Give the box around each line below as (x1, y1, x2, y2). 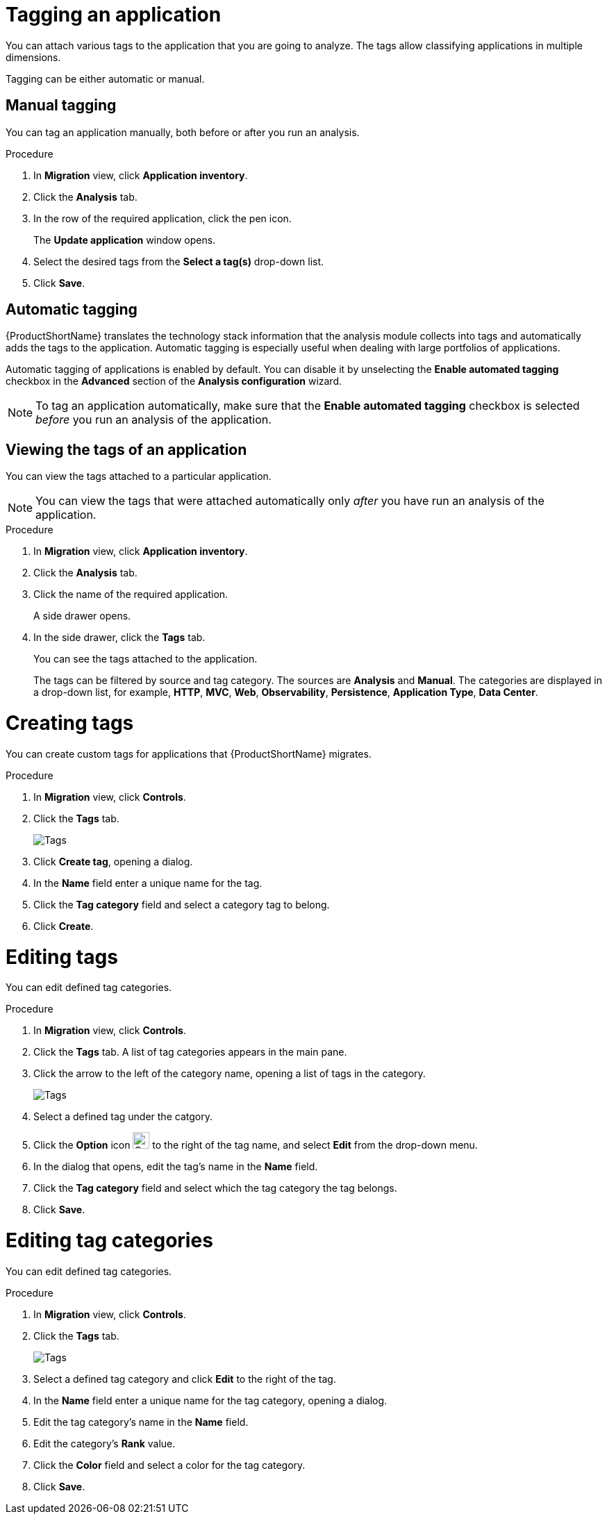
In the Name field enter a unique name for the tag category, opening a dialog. (33, 1394, 388, 1406)
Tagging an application (6, 3, 222, 26)
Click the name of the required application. (33, 588, 228, 601)
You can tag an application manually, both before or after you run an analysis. (6, 126, 360, 138)
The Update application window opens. (33, 233, 216, 246)
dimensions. (6, 51, 61, 63)
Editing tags (6, 945, 118, 969)
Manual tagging (6, 97, 117, 115)
